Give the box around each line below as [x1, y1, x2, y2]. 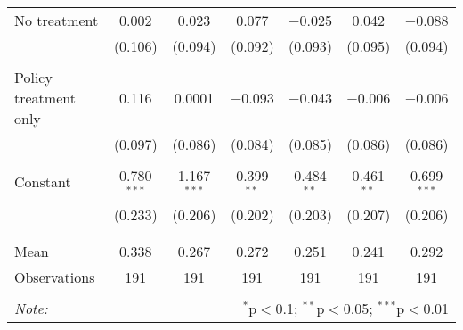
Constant [14, 171, 71, 193]
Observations [14, 266, 95, 287]
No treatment [14, 10, 99, 30]
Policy [14, 67, 53, 87]
